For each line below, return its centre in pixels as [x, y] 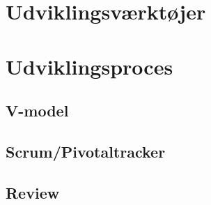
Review [33, 192]
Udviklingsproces [89, 66]
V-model [37, 111]
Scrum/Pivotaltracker [86, 151]
